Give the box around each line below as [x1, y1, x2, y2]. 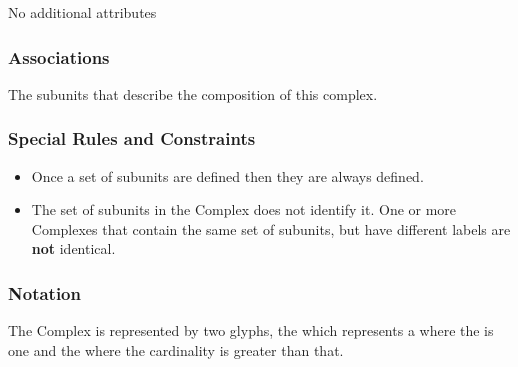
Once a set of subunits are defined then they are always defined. [31, 165, 424, 186]
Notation [8, 280, 81, 305]
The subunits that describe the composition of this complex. [8, 83, 378, 104]
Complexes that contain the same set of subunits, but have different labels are [31, 218, 511, 239]
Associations [8, 44, 110, 69]
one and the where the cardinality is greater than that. [8, 339, 344, 360]
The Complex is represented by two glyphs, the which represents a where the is [8, 320, 494, 341]
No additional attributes [8, 2, 157, 22]
